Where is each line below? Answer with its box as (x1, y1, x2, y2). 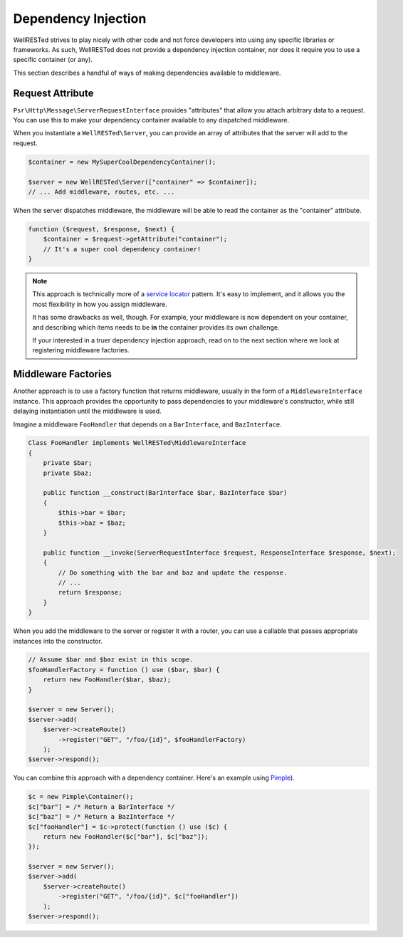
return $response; (58, 588, 122, 597)
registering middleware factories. (32, 346, 130, 355)
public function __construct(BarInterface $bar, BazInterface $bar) (43, 488, 288, 497)
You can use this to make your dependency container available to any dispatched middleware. (13, 116, 290, 125)
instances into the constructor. (13, 637, 103, 645)
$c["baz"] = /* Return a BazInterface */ (28, 812, 175, 821)
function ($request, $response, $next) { (28, 225, 175, 233)
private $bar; (43, 459, 93, 467)
